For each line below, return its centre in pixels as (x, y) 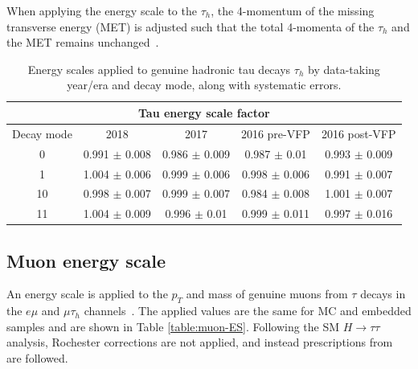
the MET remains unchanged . (83, 42)
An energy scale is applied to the (87, 294)
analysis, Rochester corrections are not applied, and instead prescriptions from (200, 342)
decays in (383, 294)
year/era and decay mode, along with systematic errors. (204, 85)
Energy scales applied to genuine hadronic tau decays (159, 69)
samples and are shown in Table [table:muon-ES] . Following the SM (173, 326)
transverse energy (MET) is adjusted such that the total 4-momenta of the (191, 26)
